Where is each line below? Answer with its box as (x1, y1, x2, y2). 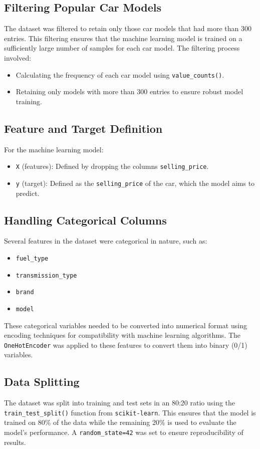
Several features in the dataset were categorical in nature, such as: (4, 236, 207, 246)
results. (4, 436, 26, 447)
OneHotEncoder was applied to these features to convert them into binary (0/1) (4, 339, 247, 350)
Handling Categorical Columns (4, 212, 167, 228)
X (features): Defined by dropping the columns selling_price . (16, 161, 209, 171)
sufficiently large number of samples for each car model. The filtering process (4, 43, 240, 53)
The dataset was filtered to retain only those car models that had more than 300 (4, 23, 251, 34)
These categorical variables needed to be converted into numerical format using (4, 320, 247, 330)
